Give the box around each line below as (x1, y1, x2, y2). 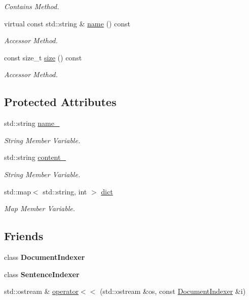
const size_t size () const (4, 52, 82, 62)
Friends (4, 228, 44, 244)
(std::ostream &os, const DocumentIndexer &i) (99, 286, 246, 296)
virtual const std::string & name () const (4, 18, 130, 28)
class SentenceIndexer (4, 269, 80, 279)
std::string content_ (4, 152, 66, 162)
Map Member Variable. (4, 203, 76, 214)
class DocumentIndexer (4, 251, 85, 262)
